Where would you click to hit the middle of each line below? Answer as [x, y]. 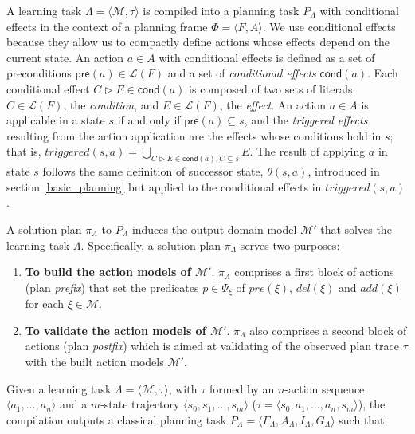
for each [45, 304]
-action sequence [325, 388]
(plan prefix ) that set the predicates [112, 287]
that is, [24, 151]
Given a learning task [59, 388]
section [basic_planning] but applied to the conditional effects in [164, 186]
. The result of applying [307, 151]
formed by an [242, 388]
